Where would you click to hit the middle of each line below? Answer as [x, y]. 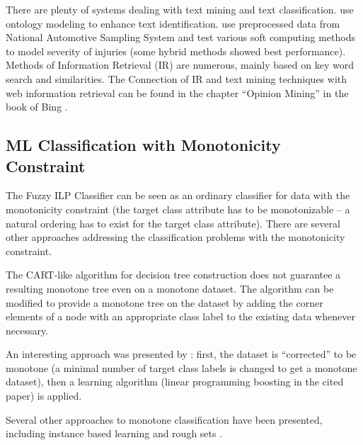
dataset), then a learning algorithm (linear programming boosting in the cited [175, 382]
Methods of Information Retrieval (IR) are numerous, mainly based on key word [180, 65]
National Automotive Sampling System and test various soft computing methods [180, 37]
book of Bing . [37, 107]
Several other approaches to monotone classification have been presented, [164, 419]
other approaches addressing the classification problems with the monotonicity [175, 237]
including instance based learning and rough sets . [114, 433]
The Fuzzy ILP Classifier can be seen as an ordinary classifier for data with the [178, 195]
